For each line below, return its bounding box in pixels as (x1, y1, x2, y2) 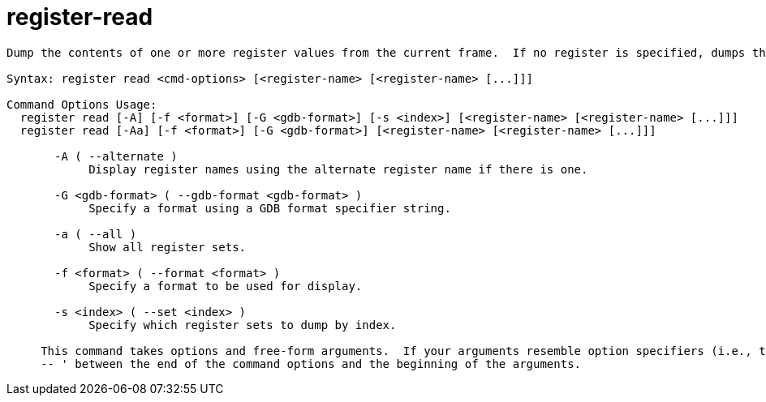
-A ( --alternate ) (54, 149, 178, 163)
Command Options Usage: (6, 97, 157, 111)
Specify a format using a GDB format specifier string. (88, 201, 451, 215)
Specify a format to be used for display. (88, 279, 363, 293)
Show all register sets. (88, 240, 247, 254)
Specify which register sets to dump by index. (88, 318, 397, 331)
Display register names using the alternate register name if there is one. (88, 162, 588, 176)
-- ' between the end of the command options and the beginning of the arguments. (41, 357, 582, 370)
